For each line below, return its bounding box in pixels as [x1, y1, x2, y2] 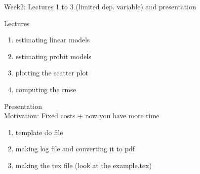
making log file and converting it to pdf [15, 143, 135, 154]
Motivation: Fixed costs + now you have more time [4, 110, 160, 121]
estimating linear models [15, 35, 90, 45]
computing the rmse [15, 84, 77, 94]
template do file [15, 127, 63, 137]
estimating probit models [15, 51, 91, 61]
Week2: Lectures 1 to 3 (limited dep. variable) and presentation [4, 1, 196, 11]
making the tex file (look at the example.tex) [15, 160, 152, 170]
